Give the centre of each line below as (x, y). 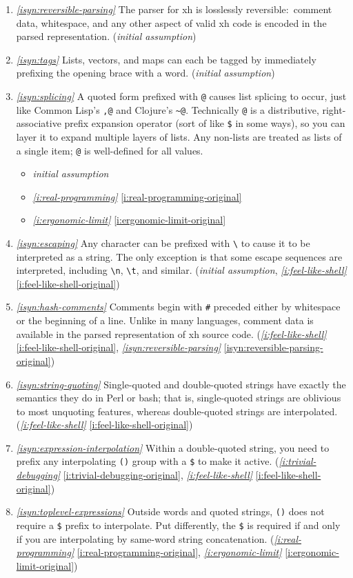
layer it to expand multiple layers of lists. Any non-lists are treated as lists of (179, 136)
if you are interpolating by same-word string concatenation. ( (145, 538)
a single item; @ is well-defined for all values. (110, 150)
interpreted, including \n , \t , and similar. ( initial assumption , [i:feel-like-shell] (181, 270)
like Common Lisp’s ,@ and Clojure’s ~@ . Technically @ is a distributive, (168, 109)
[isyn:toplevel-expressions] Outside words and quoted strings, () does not (170, 511)
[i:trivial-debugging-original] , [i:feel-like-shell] (158, 475)
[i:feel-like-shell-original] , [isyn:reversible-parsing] (119, 347)
